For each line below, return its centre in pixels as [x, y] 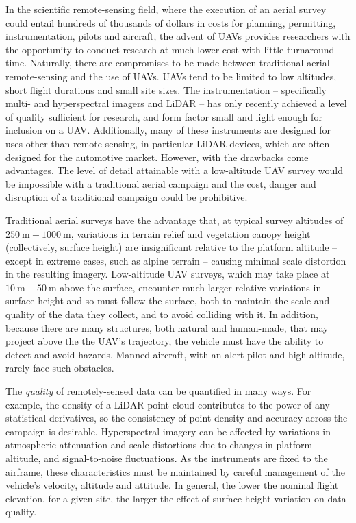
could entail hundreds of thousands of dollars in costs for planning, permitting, [171, 22]
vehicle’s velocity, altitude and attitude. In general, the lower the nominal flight [172, 485]
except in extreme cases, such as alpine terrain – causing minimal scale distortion [176, 260]
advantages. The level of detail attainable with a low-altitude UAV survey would [174, 170]
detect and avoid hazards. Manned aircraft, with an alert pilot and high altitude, [175, 354]
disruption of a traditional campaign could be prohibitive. [127, 197]
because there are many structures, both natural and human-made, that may [167, 327]
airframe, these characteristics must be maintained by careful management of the [175, 471]
